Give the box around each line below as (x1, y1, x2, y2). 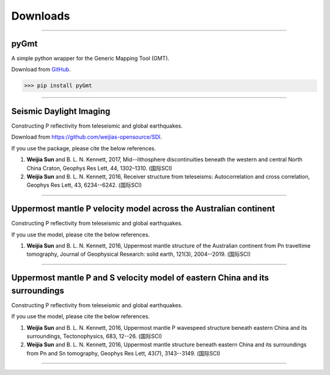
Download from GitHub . (11, 66, 71, 73)
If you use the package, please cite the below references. (11, 144, 156, 152)
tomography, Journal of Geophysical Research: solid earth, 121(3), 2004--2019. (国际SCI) (26, 250, 251, 258)
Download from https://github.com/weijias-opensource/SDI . (11, 133, 162, 140)
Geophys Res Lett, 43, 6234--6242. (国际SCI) (26, 181, 142, 189)
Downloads (11, 9, 70, 23)
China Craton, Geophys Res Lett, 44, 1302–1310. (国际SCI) (26, 164, 172, 172)
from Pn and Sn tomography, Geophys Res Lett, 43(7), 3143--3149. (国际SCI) (26, 349, 221, 357)
